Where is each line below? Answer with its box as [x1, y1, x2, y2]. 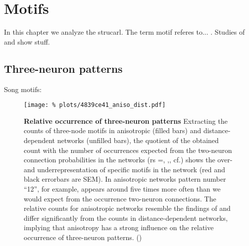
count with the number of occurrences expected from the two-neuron [24, 145, 232, 155]
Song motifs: [4, 84, 42, 94]
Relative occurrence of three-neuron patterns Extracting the [24, 115, 228, 126]
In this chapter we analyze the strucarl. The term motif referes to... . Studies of [4, 27, 245, 37]
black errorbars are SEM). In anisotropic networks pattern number [24, 174, 226, 184]
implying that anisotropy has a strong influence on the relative [24, 222, 214, 233]
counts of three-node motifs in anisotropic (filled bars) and [24, 125, 201, 136]
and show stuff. [4, 36, 50, 47]
